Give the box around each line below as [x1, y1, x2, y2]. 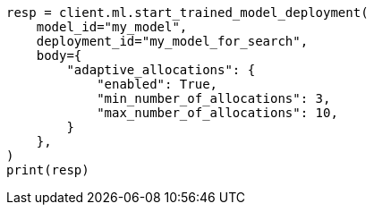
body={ [36, 48, 82, 63]
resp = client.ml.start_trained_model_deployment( [6, 5, 369, 20]
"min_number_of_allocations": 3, [97, 91, 331, 106]
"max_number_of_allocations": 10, [97, 106, 338, 120]
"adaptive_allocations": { [66, 63, 256, 77]
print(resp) [6, 163, 89, 177]
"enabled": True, [97, 77, 218, 91]
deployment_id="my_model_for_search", [36, 34, 309, 48]
